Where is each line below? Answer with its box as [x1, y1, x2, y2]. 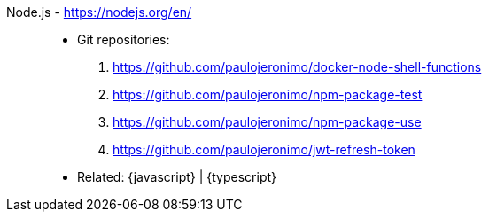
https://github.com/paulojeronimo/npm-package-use [113, 114, 422, 129]
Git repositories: [77, 32, 170, 47]
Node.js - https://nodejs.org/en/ [6, 4, 192, 20]
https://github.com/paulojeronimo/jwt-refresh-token [113, 142, 415, 157]
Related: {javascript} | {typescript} [77, 169, 277, 184]
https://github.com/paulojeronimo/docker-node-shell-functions [113, 59, 482, 74]
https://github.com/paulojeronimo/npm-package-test [113, 87, 423, 102]
